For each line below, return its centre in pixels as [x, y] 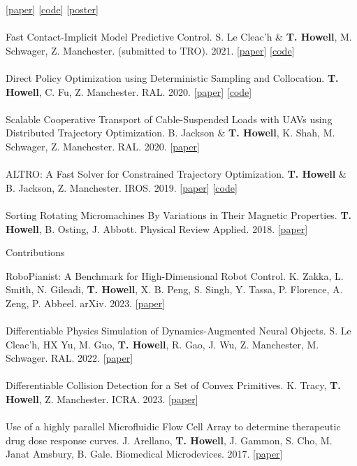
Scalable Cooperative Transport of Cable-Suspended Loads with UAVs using [169, 119]
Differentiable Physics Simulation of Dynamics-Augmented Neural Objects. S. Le [178, 331]
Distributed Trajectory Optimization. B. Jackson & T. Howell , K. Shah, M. [170, 133]
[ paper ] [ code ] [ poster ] [52, 9]
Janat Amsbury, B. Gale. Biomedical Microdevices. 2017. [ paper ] [144, 454]
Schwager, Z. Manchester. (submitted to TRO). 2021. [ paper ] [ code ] [150, 50]
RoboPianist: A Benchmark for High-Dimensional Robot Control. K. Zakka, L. [175, 275]
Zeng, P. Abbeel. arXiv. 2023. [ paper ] [86, 303]
